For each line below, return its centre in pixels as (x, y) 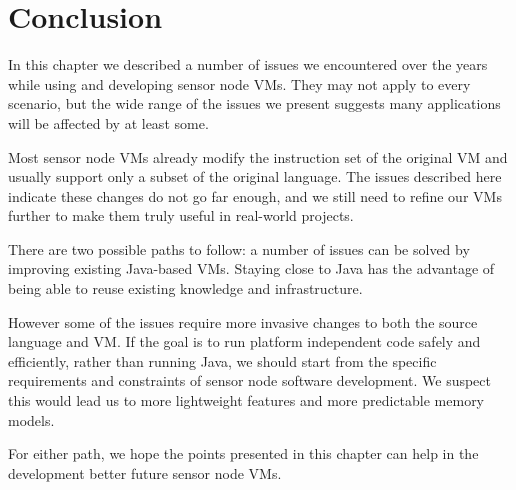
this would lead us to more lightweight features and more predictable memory (246, 400)
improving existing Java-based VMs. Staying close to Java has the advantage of (251, 268)
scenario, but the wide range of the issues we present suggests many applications (254, 103)
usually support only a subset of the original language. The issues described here (255, 176)
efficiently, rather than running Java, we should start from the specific (222, 360)
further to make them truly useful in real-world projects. (181, 215)
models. (31, 419)
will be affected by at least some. (108, 122)
